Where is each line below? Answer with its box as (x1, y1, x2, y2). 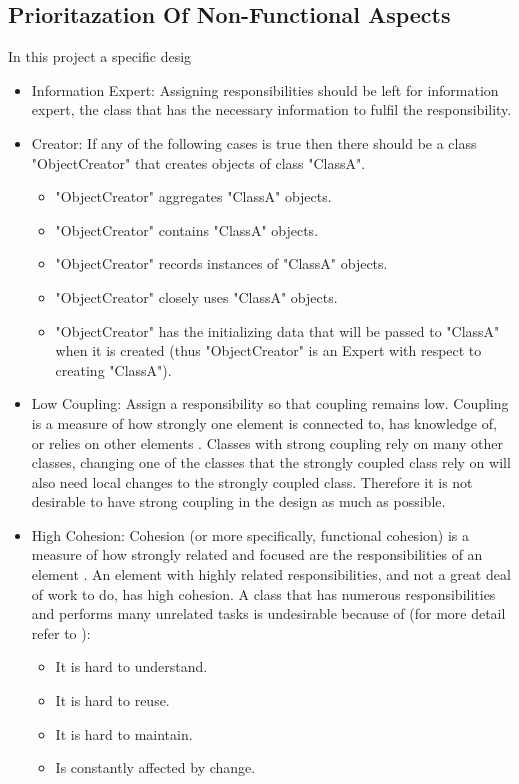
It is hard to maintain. (55, 723, 193, 744)
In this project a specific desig (8, 46, 192, 67)
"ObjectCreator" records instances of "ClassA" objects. (55, 253, 388, 274)
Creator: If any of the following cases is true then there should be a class (31, 132, 477, 153)
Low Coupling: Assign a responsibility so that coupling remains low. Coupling (31, 393, 509, 414)
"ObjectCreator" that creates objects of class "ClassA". (31, 152, 366, 173)
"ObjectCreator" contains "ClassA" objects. (55, 219, 319, 240)
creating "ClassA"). (55, 359, 172, 380)
